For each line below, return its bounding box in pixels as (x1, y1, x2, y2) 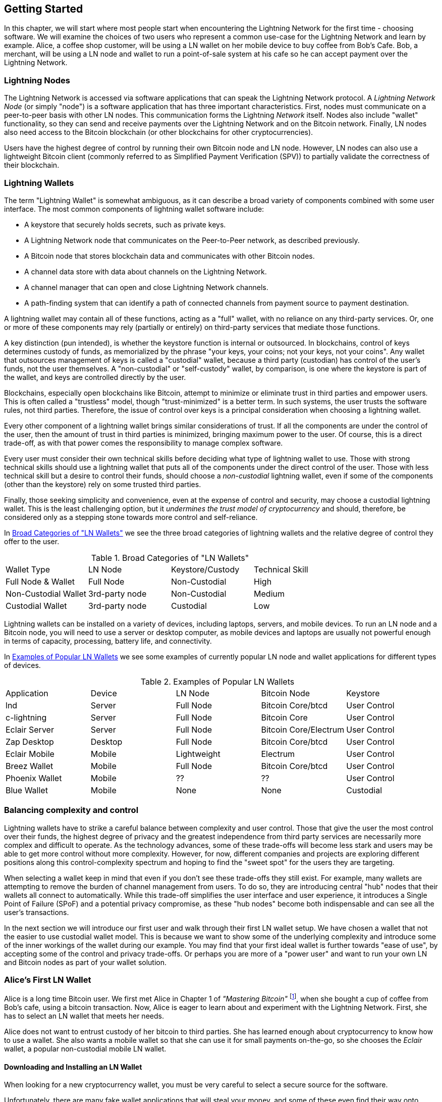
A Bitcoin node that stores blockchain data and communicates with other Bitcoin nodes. (24, 251, 315, 260)
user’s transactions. (4, 907, 69, 917)
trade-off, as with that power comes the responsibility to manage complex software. (4, 438, 283, 447)
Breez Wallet (6, 760, 53, 771)
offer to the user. (4, 537, 60, 546)
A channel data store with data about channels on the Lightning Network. (24, 267, 267, 276)
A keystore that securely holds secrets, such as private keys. (24, 220, 226, 229)
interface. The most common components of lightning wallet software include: (4, 204, 264, 213)
